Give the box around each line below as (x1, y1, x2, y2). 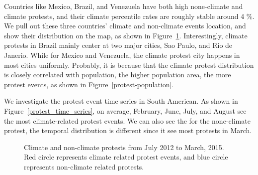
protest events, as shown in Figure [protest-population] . (4, 79, 174, 89)
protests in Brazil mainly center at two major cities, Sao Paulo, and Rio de (4, 40, 233, 50)
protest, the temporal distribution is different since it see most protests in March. (4, 125, 252, 136)
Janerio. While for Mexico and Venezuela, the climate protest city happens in (4, 49, 240, 60)
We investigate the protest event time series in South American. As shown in (4, 96, 238, 106)
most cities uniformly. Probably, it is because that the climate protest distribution (4, 59, 254, 70)
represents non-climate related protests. (24, 161, 144, 172)
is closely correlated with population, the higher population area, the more (4, 69, 231, 80)
